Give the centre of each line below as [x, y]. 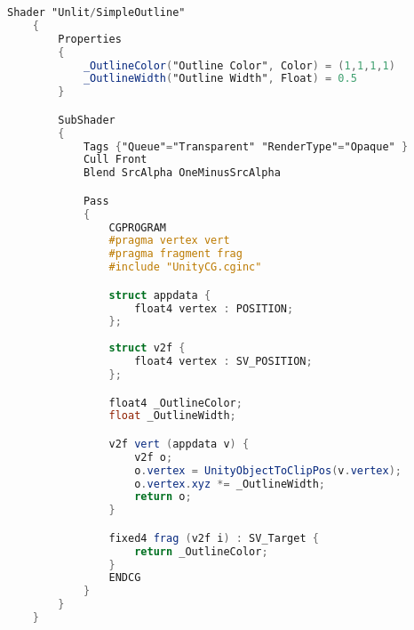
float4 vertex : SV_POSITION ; [223, 362]
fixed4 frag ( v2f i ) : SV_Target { [214, 538]
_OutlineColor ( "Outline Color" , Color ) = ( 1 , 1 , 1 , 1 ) [239, 65]
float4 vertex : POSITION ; [214, 308]
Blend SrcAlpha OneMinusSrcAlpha [182, 173]
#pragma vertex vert [169, 241]
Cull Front [115, 160]
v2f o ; [154, 457]
